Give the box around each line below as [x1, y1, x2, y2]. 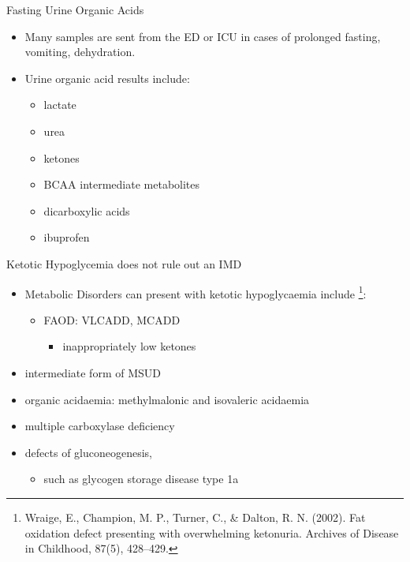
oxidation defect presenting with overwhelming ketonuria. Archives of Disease [24, 524, 399, 541]
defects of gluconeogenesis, [24, 444, 153, 460]
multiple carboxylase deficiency [24, 418, 175, 434]
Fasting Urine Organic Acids [6, 2, 144, 17]
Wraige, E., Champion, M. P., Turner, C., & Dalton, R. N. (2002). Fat [24, 508, 366, 525]
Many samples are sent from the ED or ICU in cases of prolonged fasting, [24, 28, 381, 44]
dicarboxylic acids [43, 202, 130, 219]
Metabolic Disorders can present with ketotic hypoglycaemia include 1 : [24, 283, 367, 302]
